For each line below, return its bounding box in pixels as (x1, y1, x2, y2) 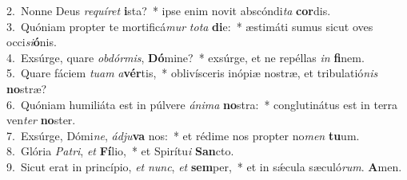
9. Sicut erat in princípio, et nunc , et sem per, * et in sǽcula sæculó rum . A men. (6, 158, 402, 174)
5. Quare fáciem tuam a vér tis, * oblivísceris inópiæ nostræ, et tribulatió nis (6, 65, 378, 81)
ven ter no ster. (6, 112, 76, 128)
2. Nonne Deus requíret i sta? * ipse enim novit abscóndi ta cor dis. (6, 2, 331, 18)
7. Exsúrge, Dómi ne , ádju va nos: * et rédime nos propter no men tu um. (6, 127, 360, 143)
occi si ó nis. (6, 33, 57, 50)
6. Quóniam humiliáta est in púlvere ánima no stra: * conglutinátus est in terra (6, 96, 398, 112)
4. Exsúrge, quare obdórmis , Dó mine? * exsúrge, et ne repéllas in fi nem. (6, 49, 365, 65)
